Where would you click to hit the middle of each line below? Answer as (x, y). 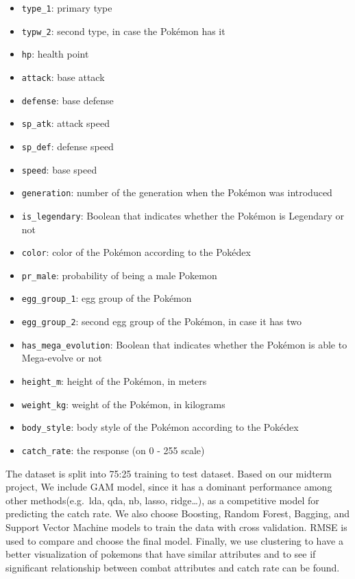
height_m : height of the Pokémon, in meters (114, 381)
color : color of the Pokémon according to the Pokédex (136, 252)
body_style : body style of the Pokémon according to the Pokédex (160, 427)
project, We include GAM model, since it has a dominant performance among (169, 487)
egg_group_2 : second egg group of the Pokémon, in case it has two (161, 321)
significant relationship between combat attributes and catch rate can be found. (173, 567)
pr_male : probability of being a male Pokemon (119, 275)
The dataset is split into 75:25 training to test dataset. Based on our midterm (169, 473)
